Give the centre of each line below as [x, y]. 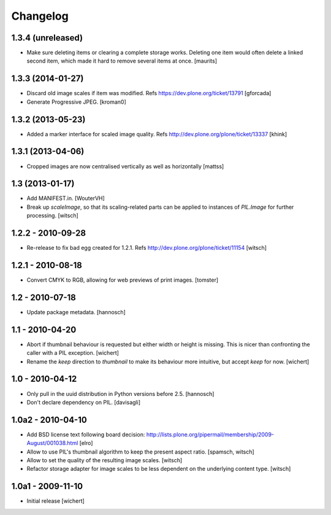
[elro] [86, 443]
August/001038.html [52, 443]
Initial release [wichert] [56, 501]
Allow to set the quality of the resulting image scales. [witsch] [105, 460]
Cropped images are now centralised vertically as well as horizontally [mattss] [125, 166]
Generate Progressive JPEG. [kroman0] [77, 102]
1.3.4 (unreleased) [47, 38]
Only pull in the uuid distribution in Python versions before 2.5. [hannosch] [120, 393]
